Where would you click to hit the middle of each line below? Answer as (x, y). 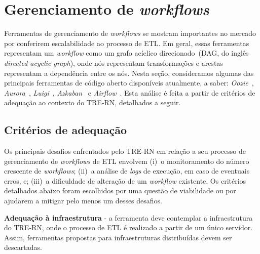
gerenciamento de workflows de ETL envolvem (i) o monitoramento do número (127, 161)
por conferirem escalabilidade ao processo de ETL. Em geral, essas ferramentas (127, 43)
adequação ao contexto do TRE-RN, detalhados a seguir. (92, 102)
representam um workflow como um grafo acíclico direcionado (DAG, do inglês (126, 53)
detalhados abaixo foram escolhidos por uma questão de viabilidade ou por (120, 190)
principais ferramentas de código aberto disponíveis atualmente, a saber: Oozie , (129, 83)
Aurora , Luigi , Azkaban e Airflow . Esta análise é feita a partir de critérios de (130, 92)
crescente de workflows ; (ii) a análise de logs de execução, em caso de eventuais (127, 171)
